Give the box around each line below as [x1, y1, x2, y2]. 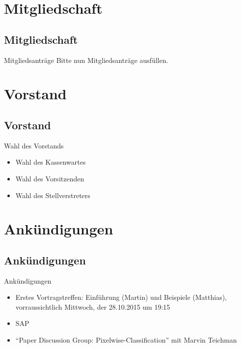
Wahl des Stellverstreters [15, 190, 90, 200]
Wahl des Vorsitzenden [15, 173, 84, 183]
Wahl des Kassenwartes [15, 157, 86, 167]
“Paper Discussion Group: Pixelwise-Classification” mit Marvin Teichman [15, 335, 237, 345]
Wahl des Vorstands [4, 140, 64, 150]
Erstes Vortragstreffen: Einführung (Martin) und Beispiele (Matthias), [15, 292, 227, 302]
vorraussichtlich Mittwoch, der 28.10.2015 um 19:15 [15, 301, 170, 312]
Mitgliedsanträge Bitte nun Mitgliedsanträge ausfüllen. [4, 55, 168, 65]
